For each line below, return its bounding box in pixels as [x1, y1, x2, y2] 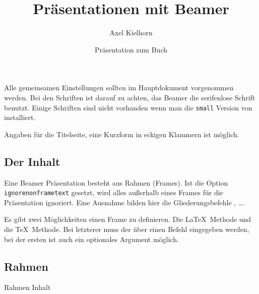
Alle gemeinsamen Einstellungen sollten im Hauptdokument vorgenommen [4, 82, 234, 93]
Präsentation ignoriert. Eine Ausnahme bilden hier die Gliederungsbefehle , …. [4, 197, 245, 207]
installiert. [4, 112, 36, 123]
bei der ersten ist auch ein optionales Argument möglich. [4, 233, 179, 244]
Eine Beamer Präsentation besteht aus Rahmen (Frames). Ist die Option [4, 177, 228, 188]
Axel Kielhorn [109, 27, 153, 38]
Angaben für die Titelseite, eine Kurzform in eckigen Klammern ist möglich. [4, 129, 239, 139]
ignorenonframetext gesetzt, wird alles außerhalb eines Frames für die [4, 187, 223, 198]
